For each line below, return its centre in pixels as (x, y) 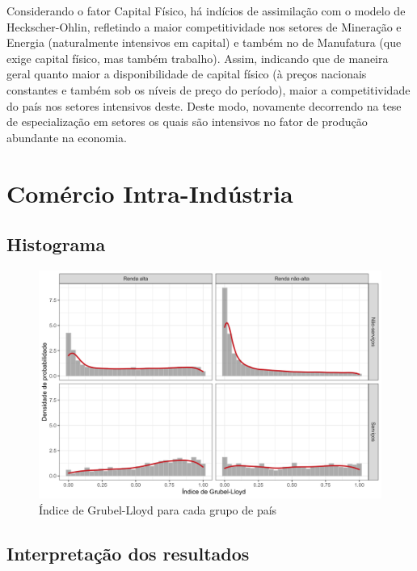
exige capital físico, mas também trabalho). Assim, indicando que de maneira (198, 58)
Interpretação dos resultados (128, 553)
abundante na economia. (67, 137)
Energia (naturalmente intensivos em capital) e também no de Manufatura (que (204, 42)
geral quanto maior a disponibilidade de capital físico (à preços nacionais (187, 74)
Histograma (56, 244)
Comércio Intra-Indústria (150, 193)
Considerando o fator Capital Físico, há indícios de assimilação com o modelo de (206, 10)
